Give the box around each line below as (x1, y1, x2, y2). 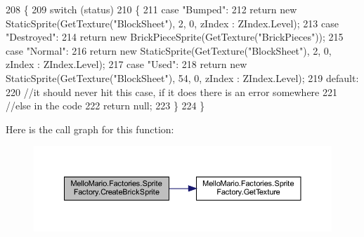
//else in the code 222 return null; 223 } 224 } (6, 98, 205, 113)
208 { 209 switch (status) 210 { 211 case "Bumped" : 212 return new (6, 2, 297, 16)
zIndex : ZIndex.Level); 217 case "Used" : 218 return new (6, 57, 247, 72)
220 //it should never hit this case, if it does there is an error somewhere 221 (6, 84, 338, 99)
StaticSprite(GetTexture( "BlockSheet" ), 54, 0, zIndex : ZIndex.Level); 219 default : (6, 70, 359, 85)
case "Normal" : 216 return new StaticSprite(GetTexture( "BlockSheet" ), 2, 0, (6, 43, 332, 57)
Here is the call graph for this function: (6, 121, 174, 136)
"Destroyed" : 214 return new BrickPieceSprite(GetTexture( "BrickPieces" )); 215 (6, 29, 344, 44)
